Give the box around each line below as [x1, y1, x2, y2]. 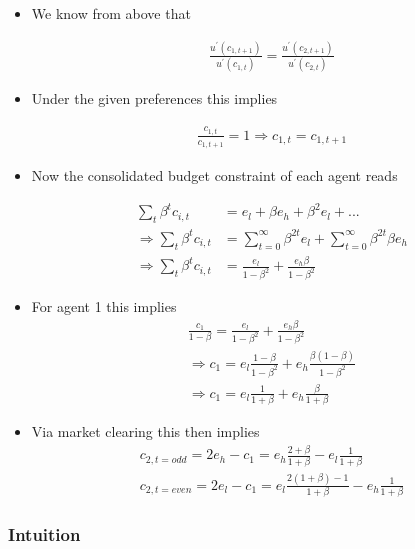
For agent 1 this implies [31, 296, 177, 317]
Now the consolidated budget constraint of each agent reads [31, 165, 398, 186]
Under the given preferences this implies [31, 88, 278, 109]
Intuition [8, 522, 81, 547]
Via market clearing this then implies [31, 421, 260, 442]
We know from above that [31, 3, 191, 23]
